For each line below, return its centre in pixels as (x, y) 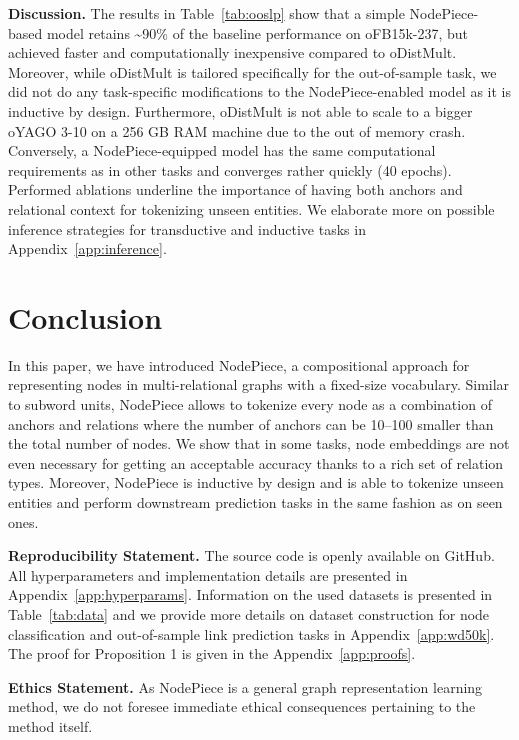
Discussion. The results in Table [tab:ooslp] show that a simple (206, 13)
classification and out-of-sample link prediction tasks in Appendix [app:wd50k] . (251, 633)
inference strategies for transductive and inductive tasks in (187, 228)
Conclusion (85, 316)
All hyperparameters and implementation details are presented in (208, 574)
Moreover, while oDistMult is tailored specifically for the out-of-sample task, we (252, 71)
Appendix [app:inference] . (87, 248)
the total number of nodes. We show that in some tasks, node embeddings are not (259, 443)
